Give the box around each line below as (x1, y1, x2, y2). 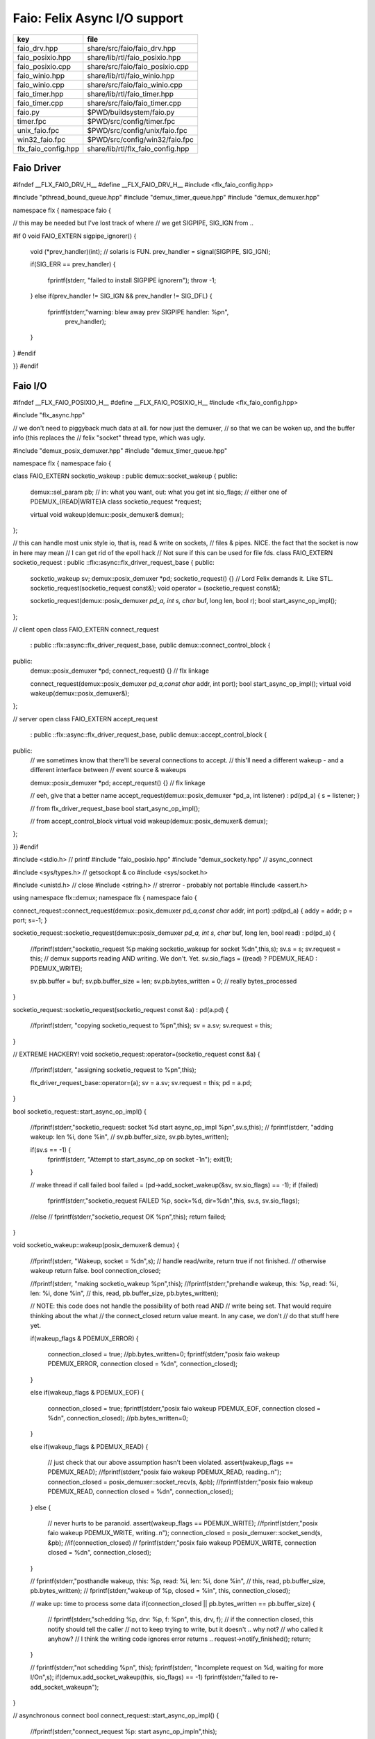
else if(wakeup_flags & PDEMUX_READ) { (30, 1442, 149, 1450)
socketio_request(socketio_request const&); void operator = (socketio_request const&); (30, 584, 281, 592)
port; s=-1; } (12, 916, 48, 924)
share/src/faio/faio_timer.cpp (87, 98, 182, 108)
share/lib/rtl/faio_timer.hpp (87, 89, 174, 99)
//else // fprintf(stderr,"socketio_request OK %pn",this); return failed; (30, 1212, 226, 1221)
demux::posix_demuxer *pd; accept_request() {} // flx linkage (30, 778, 206, 787)
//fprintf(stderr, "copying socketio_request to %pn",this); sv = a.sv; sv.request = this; (30, 1021, 272, 1029)
